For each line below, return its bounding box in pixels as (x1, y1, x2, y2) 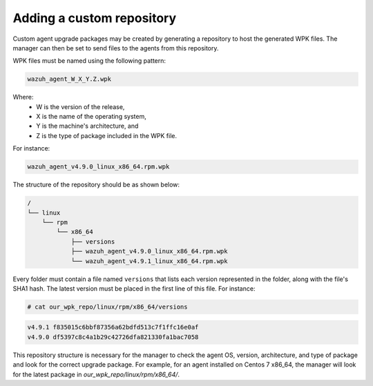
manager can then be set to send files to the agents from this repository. (12, 44, 219, 52)
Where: (12, 93, 34, 102)
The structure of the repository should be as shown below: (12, 180, 180, 189)
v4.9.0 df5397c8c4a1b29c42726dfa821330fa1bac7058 (27, 333, 199, 341)
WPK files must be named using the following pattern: (12, 57, 166, 65)
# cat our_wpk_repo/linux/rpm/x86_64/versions (27, 302, 188, 311)
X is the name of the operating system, (36, 113, 146, 121)
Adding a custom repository (12, 10, 177, 26)
